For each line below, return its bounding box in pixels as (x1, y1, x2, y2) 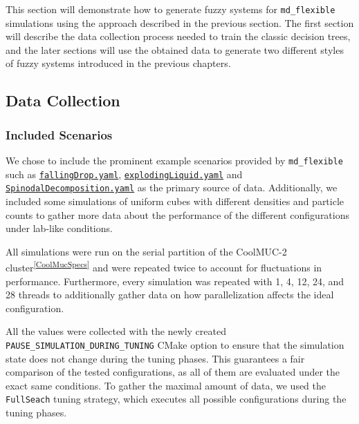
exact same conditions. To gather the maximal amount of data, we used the (6, 378, 326, 392)
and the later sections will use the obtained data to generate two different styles (6, 42, 344, 57)
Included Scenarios (6, 126, 113, 143)
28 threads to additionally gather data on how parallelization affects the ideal (6, 287, 334, 302)
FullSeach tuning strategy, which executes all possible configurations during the (6, 392, 347, 406)
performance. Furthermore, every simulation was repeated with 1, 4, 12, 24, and (6, 273, 344, 288)
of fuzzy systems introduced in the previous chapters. (6, 56, 231, 70)
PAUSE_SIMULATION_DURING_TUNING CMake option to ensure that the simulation (6, 338, 344, 351)
